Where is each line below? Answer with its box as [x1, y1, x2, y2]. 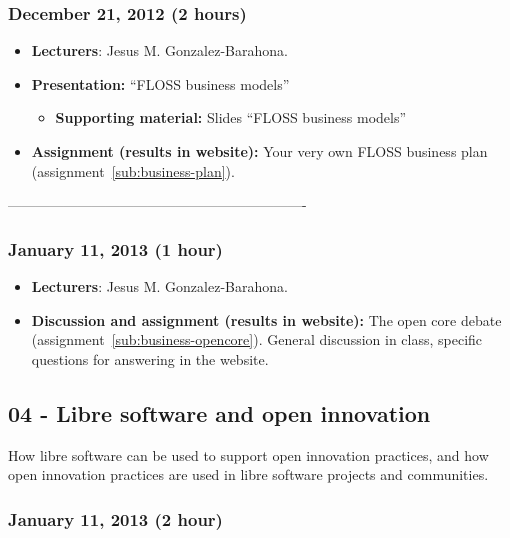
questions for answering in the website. [31, 348, 269, 369]
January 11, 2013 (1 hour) [8, 236, 223, 261]
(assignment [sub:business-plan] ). [31, 160, 235, 181]
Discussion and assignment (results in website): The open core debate [31, 309, 502, 330]
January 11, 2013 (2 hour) [8, 506, 223, 531]
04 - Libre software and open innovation [8, 397, 431, 428]
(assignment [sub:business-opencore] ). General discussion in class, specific [31, 329, 483, 350]
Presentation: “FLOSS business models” [31, 73, 290, 94]
